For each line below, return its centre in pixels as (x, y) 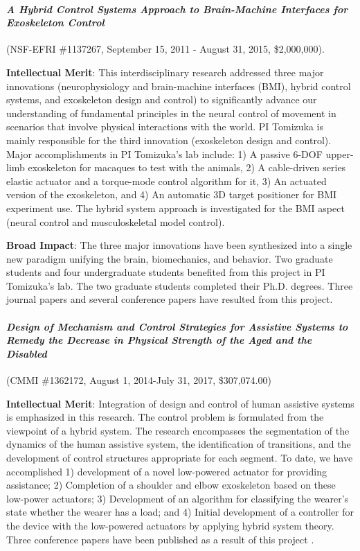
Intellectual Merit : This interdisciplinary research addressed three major (165, 72)
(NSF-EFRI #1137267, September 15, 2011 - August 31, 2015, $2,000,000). (165, 49)
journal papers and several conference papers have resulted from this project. (170, 299)
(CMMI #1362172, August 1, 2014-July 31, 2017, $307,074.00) (139, 380)
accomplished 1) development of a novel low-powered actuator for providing (167, 471)
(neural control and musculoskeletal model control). (116, 221)
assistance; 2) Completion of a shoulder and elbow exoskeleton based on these (171, 485)
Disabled (27, 353)
